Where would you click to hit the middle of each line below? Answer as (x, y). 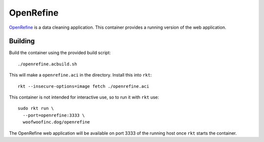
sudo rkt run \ (36, 108)
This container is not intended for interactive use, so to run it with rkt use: (84, 97)
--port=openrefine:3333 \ (54, 115)
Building (22, 41)
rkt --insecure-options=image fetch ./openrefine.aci (83, 86)
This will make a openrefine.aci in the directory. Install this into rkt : (80, 75)
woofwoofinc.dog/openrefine (56, 122)
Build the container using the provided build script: (60, 53)
